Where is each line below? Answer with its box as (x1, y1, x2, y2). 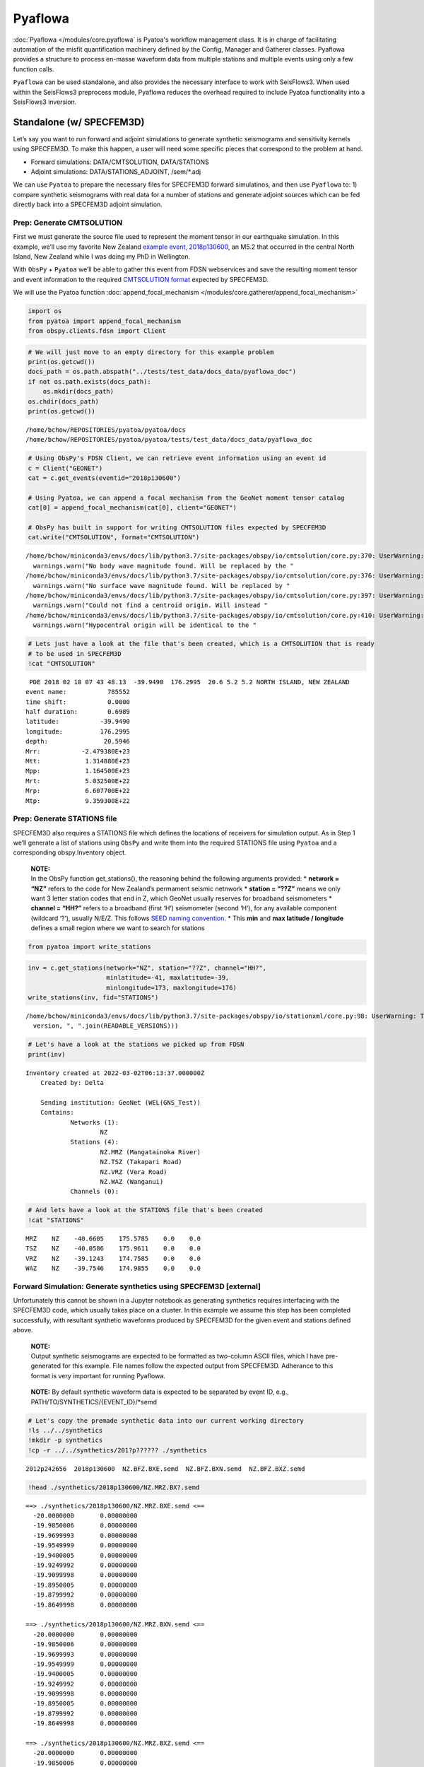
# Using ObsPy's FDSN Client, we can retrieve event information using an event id (28, 454, 326, 462)
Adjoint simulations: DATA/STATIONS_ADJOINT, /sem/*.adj (30, 167, 201, 176)
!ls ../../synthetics (28, 1426, 103, 1434)
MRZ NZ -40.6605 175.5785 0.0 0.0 (25, 1234, 201, 1243)
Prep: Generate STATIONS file (13, 814, 117, 823)
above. (13, 1326, 33, 1334)
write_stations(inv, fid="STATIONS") (28, 993, 159, 1002)
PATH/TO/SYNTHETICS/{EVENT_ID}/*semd (30, 1397, 158, 1406)
